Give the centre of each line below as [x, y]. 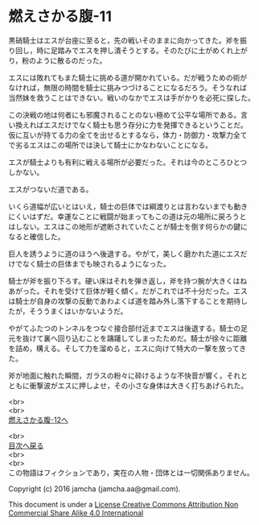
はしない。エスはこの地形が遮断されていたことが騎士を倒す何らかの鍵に [128, 226]
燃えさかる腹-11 [60, 17]
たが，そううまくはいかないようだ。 [68, 311]
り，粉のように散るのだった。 [58, 60]
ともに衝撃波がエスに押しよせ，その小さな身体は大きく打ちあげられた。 [128, 385]
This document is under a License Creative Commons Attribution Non [123, 504]
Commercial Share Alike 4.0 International [76, 513]
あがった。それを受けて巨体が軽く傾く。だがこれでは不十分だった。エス [128, 291]
